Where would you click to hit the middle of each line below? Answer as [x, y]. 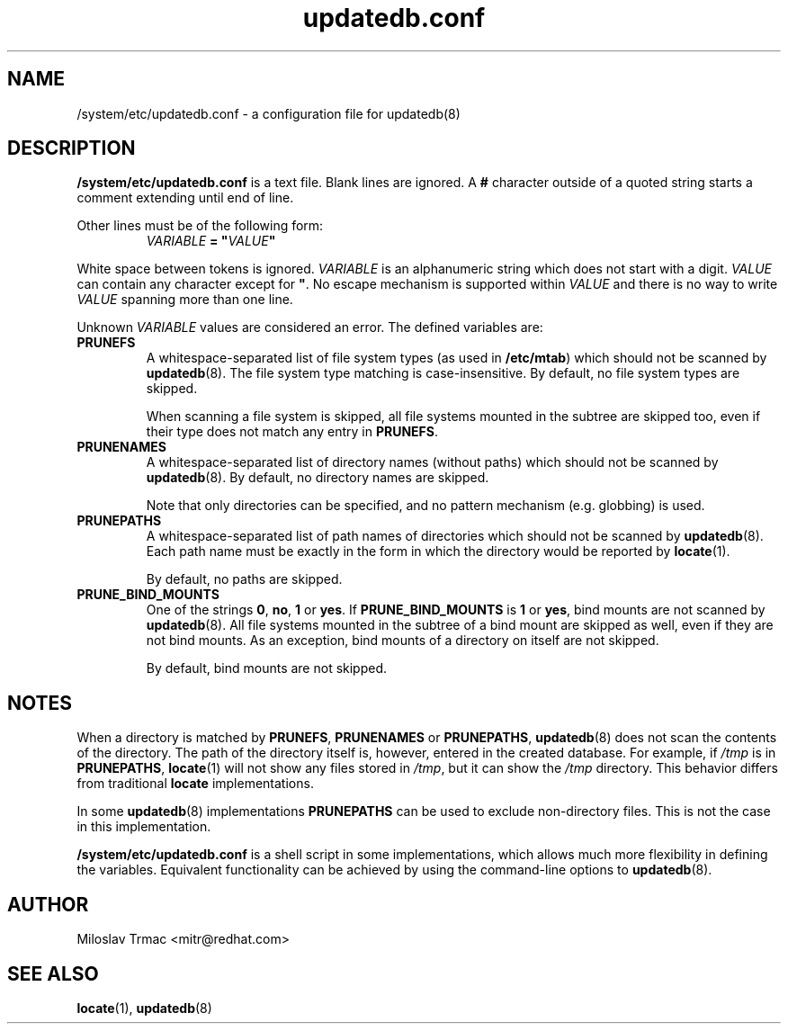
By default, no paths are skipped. [244, 579]
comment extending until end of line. [185, 198]
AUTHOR [48, 904]
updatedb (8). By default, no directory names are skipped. [318, 478]
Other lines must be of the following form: [200, 226]
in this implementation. [144, 827]
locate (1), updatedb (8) [144, 1008]
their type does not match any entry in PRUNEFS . [292, 432]
